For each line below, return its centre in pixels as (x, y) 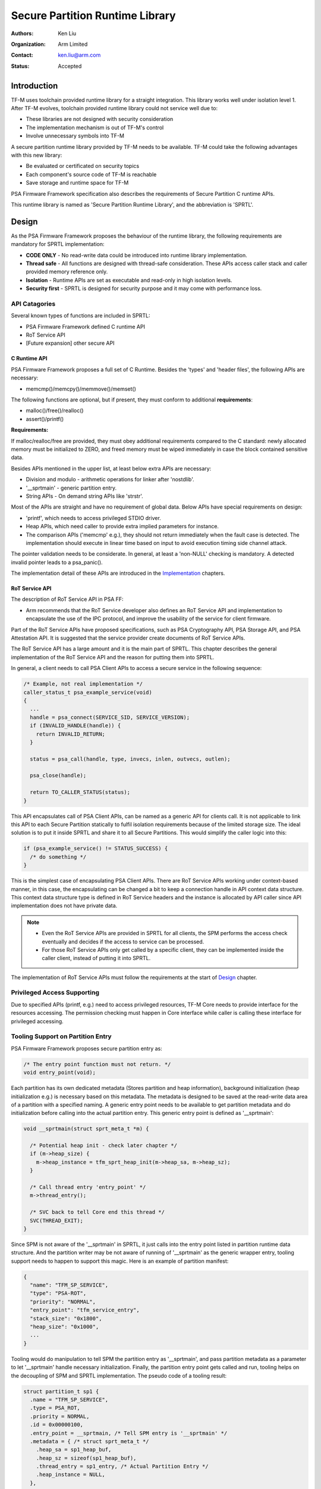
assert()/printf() (45, 419)
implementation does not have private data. (64, 906)
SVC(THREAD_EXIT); (56, 1220)
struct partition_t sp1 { (61, 1391)
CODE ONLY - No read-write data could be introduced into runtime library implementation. (137, 255)
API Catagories (33, 304)
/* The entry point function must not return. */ (97, 1064)
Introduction (34, 85)
